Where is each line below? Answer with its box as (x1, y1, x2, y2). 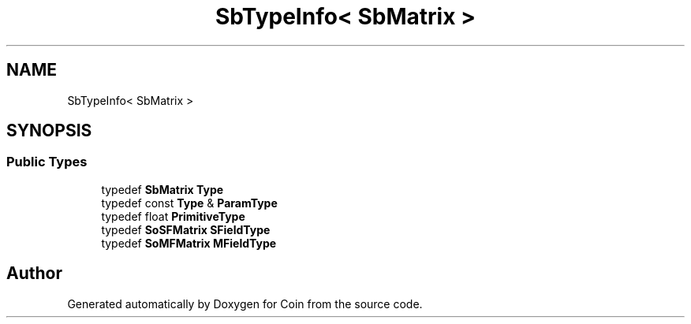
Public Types (6, 154, 88, 170)
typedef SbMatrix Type (101, 182, 224, 196)
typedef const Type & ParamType (101, 196, 278, 210)
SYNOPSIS (6, 121, 92, 141)
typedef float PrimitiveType (101, 209, 245, 223)
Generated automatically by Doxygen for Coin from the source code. (67, 296, 423, 311)
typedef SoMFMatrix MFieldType (101, 236, 277, 250)
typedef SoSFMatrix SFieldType (101, 222, 271, 236)
